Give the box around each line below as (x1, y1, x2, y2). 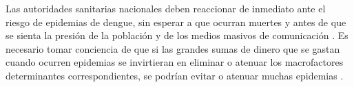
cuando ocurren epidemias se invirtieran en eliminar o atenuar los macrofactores (6, 55, 344, 69)
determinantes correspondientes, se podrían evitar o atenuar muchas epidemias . (6, 68, 344, 82)
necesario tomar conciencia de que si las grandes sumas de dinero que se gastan (6, 41, 340, 55)
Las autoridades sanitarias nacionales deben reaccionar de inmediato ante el (6, 1, 326, 15)
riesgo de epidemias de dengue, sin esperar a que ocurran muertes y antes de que (6, 14, 346, 29)
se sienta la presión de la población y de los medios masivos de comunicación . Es (6, 28, 348, 42)
